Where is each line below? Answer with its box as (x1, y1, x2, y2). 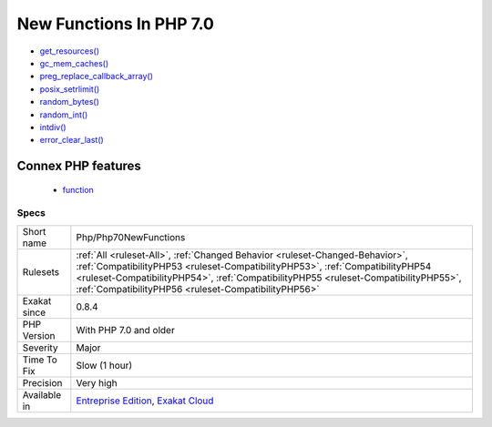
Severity (22, 341, 58, 354)
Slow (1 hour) (76, 359, 133, 371)
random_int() (39, 109, 88, 120)
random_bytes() (39, 97, 100, 107)
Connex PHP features (16, 158, 141, 174)
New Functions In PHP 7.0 (16, 14, 214, 34)
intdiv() (39, 121, 67, 132)
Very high (76, 376, 118, 389)
